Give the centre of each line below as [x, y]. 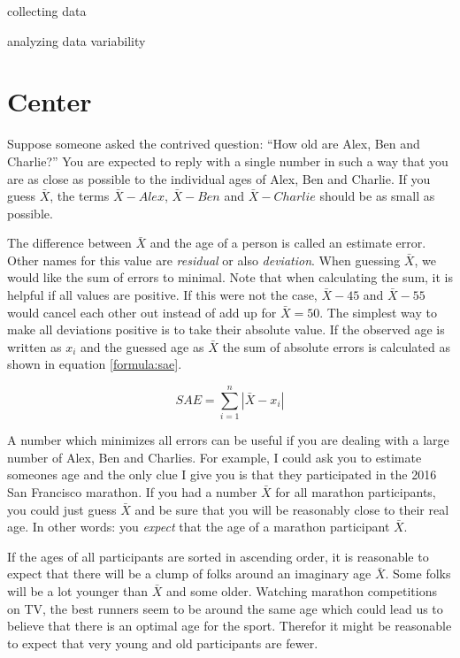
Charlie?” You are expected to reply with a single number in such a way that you [228, 161]
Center [50, 101]
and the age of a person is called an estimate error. [288, 243]
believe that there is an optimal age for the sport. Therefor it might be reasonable [230, 626]
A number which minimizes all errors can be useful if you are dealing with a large [228, 440]
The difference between [69, 243]
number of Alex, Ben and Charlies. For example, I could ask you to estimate [215, 457]
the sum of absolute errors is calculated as [336, 346]
